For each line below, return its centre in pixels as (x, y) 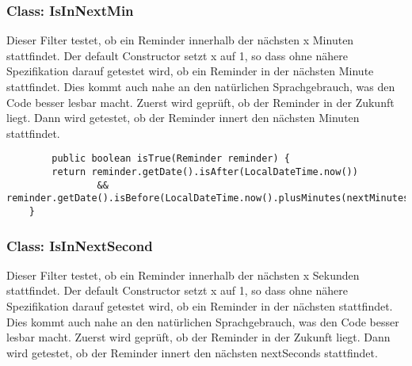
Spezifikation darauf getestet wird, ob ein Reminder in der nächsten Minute (190, 71)
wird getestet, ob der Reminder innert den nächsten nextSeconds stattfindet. (192, 352)
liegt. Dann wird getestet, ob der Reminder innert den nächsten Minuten (183, 118)
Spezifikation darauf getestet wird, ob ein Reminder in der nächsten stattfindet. (200, 306)
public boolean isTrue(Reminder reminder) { (171, 159)
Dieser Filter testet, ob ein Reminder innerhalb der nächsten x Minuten (180, 40)
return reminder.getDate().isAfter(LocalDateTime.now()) (205, 172)
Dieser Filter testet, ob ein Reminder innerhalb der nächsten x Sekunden (183, 274)
